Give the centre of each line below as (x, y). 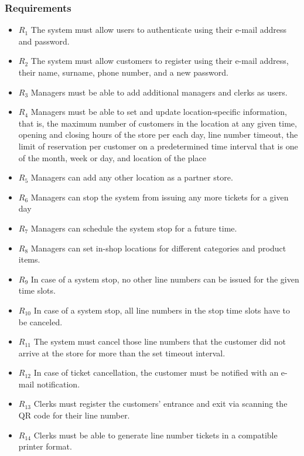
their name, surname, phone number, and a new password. (123, 72)
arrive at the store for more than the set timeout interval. (122, 353)
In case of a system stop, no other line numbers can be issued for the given (165, 279)
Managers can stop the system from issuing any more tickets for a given (160, 197)
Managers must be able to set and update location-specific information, (159, 112)
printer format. (45, 446)
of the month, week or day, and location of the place (112, 157)
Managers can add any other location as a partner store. (132, 177)
